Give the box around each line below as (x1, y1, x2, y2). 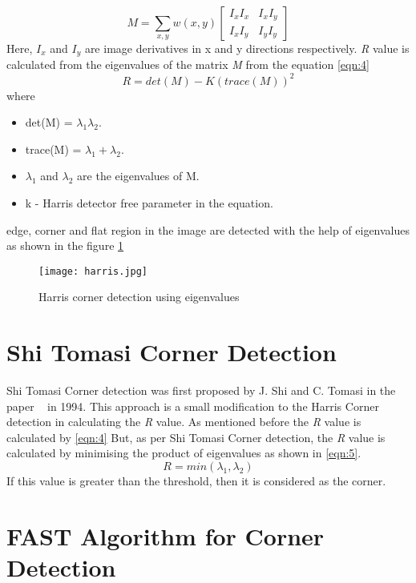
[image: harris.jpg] (38, 265, 148, 277)
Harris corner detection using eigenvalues (38, 288, 240, 305)
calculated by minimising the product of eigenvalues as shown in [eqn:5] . (6, 444, 361, 461)
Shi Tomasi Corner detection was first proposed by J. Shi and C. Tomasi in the (6, 382, 396, 399)
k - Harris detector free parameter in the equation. (25, 194, 273, 211)
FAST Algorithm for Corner (6, 519, 325, 552)
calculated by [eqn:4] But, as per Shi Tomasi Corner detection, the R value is (6, 428, 386, 445)
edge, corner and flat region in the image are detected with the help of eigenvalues (6, 221, 410, 238)
